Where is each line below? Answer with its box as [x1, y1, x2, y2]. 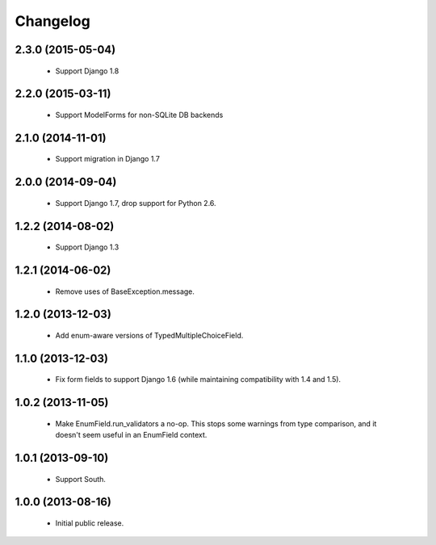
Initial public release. [55, 518, 124, 528]
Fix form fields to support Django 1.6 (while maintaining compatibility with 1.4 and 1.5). [55, 375, 342, 384]
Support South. [55, 474, 107, 484]
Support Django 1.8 [55, 65, 119, 76]
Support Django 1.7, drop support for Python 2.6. [55, 198, 217, 208]
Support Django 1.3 [55, 242, 119, 252]
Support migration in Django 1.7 [55, 154, 161, 164]
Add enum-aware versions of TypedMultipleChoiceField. [55, 331, 244, 340]
